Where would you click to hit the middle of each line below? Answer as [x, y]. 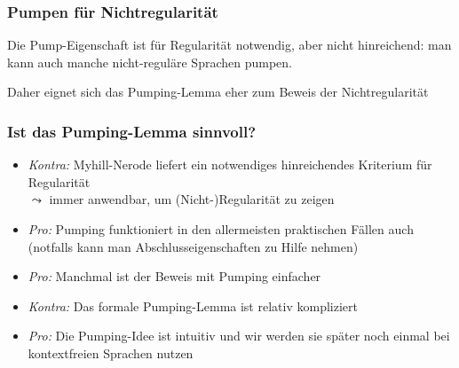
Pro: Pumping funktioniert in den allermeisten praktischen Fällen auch [221, 229]
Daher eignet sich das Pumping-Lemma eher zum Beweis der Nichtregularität [218, 92]
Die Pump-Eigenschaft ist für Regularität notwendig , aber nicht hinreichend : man [229, 45]
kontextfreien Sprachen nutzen [111, 352]
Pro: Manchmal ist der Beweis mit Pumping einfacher [174, 276]
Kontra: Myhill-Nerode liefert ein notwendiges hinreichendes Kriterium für [230, 164]
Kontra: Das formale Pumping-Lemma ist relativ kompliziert [193, 305]
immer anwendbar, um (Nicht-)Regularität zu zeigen [192, 199]
